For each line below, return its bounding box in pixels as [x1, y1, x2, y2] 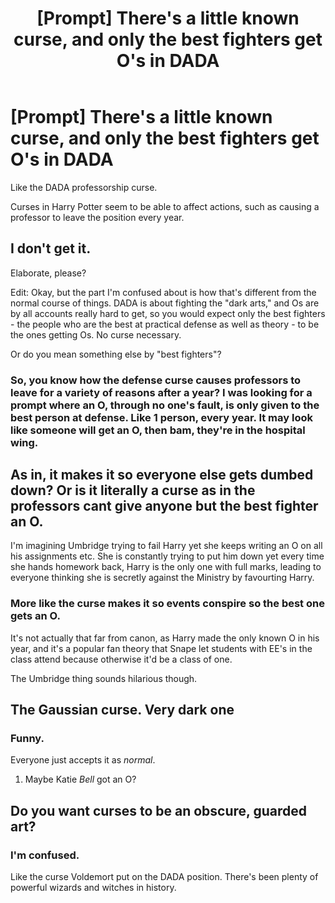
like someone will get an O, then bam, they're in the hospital [10, 423, 306, 437]
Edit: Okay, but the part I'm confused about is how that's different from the [10, 286, 317, 298]
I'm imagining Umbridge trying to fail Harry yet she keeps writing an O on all [10, 540, 323, 552]
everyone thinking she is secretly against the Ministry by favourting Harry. [10, 572, 315, 584]
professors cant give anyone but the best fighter [10, 498, 319, 515]
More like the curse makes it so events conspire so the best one [10, 597, 325, 611]
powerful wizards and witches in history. [10, 882, 177, 894]
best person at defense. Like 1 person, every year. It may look [10, 410, 313, 424]
